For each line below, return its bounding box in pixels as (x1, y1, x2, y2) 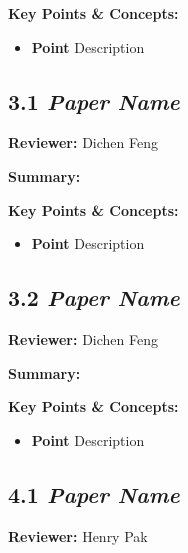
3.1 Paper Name (8, 85, 180, 116)
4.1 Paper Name (8, 478, 180, 509)
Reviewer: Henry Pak (8, 525, 148, 546)
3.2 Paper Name (8, 282, 180, 313)
